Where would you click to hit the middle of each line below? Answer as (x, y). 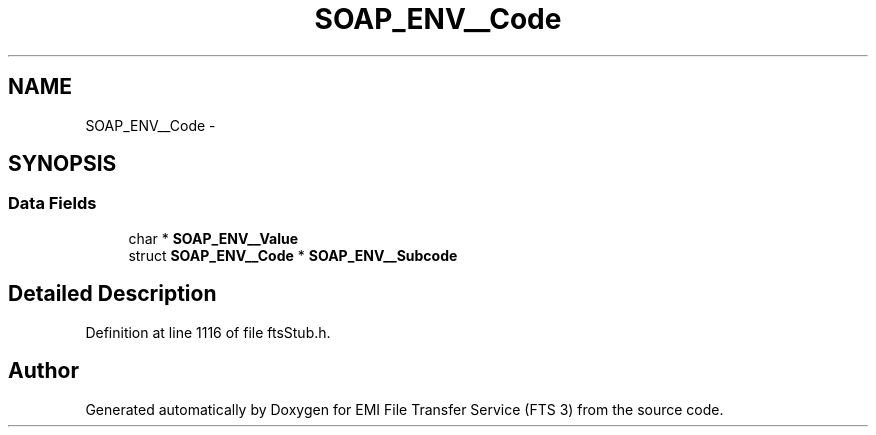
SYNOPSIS (62, 164)
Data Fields (52, 203)
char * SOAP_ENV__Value (213, 238)
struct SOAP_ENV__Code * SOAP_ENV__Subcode (293, 255)
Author (43, 371)
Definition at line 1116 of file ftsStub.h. (208, 332)
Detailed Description (112, 294)
